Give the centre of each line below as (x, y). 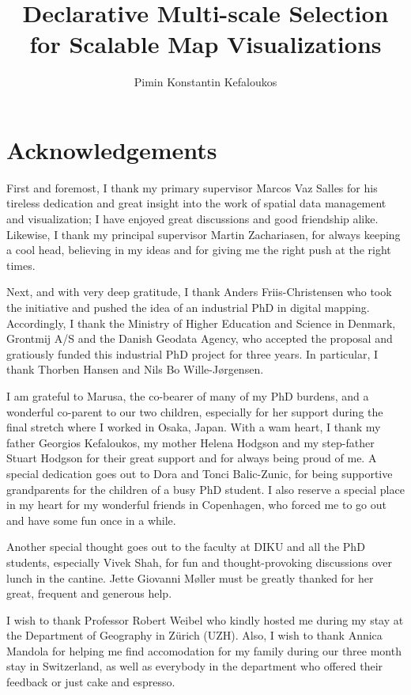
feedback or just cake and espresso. (91, 682)
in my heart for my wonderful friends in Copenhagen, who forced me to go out (196, 505)
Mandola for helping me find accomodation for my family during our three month (204, 650)
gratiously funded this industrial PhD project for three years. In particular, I (192, 353)
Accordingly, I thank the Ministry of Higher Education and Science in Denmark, (201, 323)
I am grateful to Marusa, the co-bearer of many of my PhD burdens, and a (188, 395)
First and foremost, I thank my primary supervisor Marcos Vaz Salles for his (192, 187)
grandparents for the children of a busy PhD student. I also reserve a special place (205, 489)
